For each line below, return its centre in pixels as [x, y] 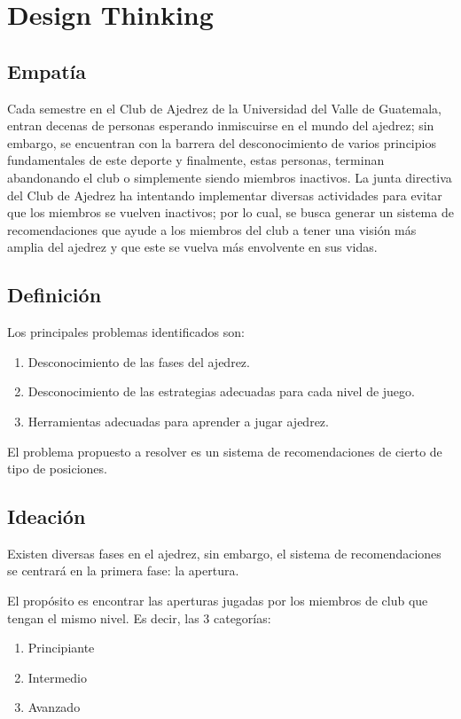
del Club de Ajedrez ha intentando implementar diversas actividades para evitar [225, 195]
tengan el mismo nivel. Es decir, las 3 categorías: [139, 617]
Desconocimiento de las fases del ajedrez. [139, 361]
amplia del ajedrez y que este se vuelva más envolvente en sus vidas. [192, 247]
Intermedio [57, 677]
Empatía [47, 70]
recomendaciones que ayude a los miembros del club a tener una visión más [212, 229]
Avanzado [54, 707]
